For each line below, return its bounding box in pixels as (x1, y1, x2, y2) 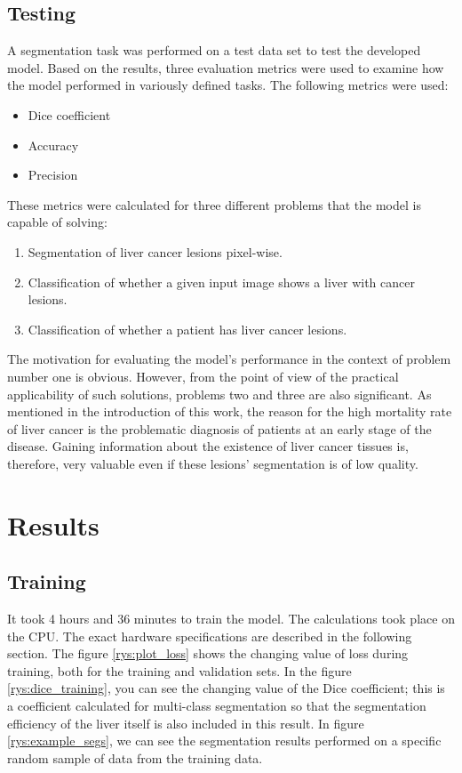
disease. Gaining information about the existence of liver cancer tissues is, (7, 437, 409, 455)
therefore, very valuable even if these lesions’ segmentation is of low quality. (7, 454, 418, 472)
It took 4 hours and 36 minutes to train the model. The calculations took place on (7, 609, 455, 628)
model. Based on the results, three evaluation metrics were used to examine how (7, 58, 444, 76)
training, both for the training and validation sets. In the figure (7, 661, 352, 680)
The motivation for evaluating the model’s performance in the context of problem (7, 350, 451, 368)
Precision (28, 165, 78, 184)
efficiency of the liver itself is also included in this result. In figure (7, 713, 364, 732)
